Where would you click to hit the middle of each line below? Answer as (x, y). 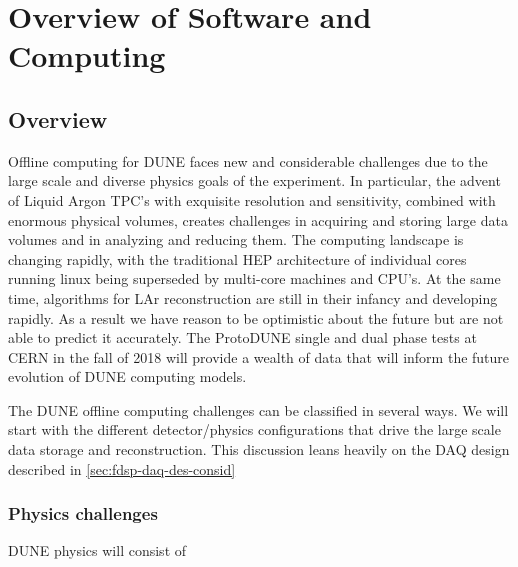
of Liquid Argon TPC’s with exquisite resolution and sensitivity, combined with (252, 199)
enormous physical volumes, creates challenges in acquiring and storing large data (258, 219)
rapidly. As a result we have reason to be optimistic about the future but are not (256, 317)
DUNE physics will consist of (97, 550)
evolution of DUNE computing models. (127, 376)
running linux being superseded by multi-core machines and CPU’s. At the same (254, 278)
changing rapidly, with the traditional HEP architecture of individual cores (237, 258)
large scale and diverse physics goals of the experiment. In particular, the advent (254, 180)
